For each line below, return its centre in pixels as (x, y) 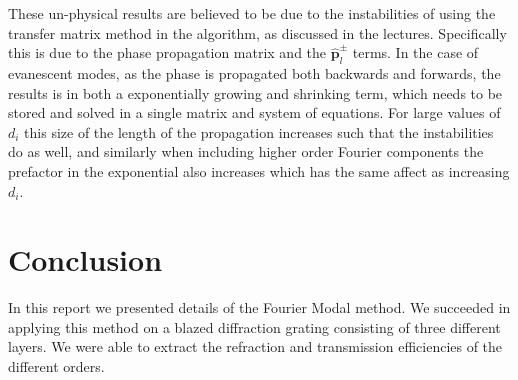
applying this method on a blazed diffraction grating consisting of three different (254, 326)
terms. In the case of (415, 52)
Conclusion (85, 259)
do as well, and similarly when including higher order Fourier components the (246, 151)
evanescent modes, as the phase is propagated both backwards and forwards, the (254, 72)
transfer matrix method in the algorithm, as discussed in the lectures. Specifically (257, 32)
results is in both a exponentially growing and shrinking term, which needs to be (255, 92)
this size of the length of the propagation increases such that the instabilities (259, 131)
